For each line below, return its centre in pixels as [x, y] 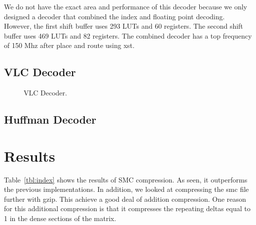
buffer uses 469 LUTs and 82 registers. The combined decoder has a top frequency [128, 35]
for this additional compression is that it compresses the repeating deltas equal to [127, 208]
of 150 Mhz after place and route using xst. [69, 45]
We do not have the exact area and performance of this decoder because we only [126, 6]
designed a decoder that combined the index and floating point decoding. [114, 16]
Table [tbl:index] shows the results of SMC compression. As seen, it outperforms [126, 179]
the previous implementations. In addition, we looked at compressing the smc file [127, 189]
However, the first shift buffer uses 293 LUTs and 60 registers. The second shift [124, 26]
